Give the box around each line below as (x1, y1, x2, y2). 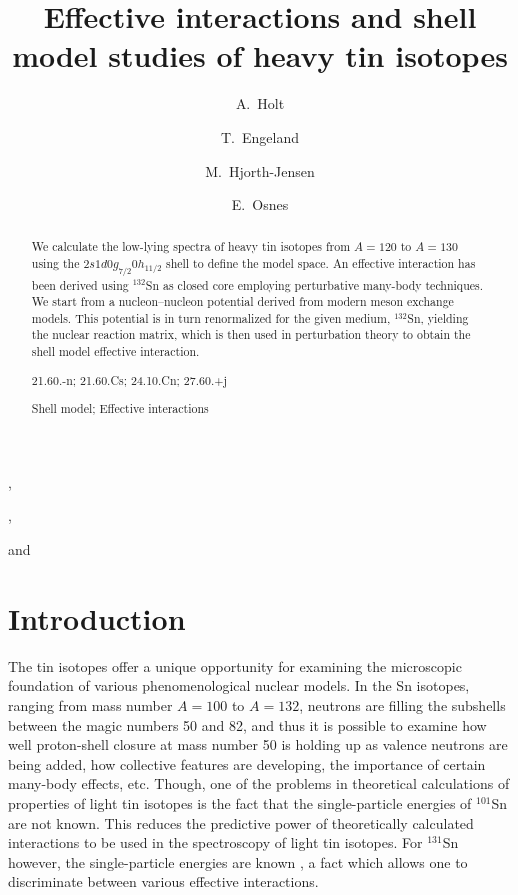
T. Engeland (221, 126, 299, 147)
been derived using (31, 276, 129, 293)
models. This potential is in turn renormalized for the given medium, (31, 309, 391, 326)
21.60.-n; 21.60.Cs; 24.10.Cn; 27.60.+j (31, 371, 228, 388)
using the (31, 255, 80, 272)
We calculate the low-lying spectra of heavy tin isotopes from (31, 238, 351, 255)
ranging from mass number (8, 694, 173, 715)
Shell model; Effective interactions (31, 400, 209, 417)
